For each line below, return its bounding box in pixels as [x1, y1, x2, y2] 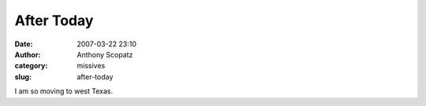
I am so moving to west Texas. [14, 86, 114, 96]
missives [77, 61, 106, 71]
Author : [14, 49, 41, 59]
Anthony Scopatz [77, 49, 133, 59]
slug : [14, 71, 32, 82]
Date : [14, 39, 33, 49]
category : [14, 61, 48, 71]
